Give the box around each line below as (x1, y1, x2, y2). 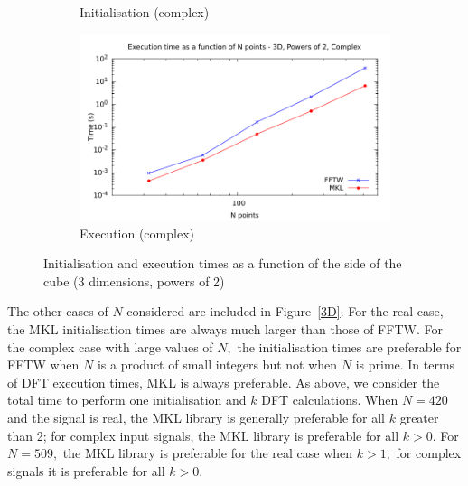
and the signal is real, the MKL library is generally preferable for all (7, 407, 386, 426)
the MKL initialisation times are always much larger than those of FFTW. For (7, 319, 443, 338)
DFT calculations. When (261, 390, 398, 409)
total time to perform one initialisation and (7, 390, 247, 409)
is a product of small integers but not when (97, 355, 338, 374)
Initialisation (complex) (80, 3, 210, 21)
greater (399, 407, 439, 426)
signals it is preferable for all (7, 461, 165, 480)
